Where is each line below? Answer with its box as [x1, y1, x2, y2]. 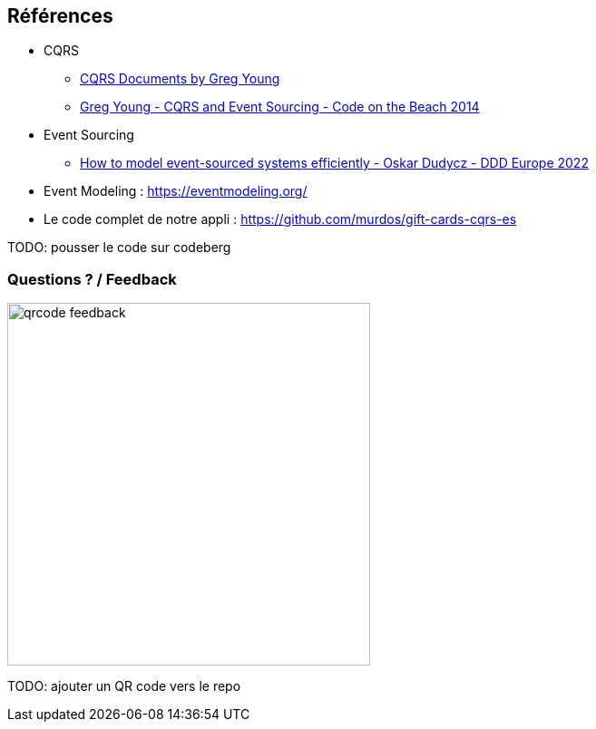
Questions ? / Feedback [7, 269, 177, 288]
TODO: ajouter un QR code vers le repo [7, 678, 241, 695]
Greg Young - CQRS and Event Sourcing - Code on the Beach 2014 [80, 99, 480, 115]
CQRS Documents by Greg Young [80, 71, 280, 87]
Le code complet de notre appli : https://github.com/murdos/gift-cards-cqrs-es [44, 211, 517, 228]
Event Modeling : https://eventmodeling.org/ [44, 183, 308, 199]
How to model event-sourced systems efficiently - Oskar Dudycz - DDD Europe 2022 [80, 155, 589, 171]
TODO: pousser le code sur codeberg [7, 239, 231, 256]
